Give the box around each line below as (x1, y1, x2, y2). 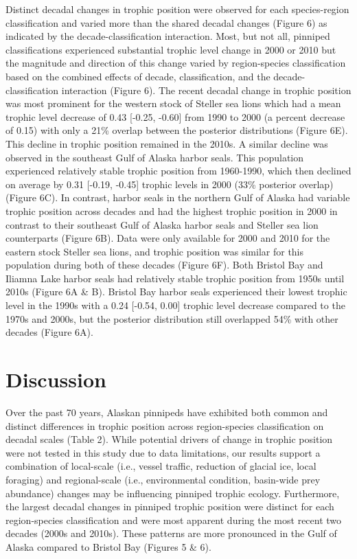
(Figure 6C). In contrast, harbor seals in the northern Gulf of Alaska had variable (5, 190, 350, 205)
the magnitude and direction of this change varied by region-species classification (5, 56, 346, 70)
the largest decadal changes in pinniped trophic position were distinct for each (5, 499, 334, 514)
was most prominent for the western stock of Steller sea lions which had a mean (5, 96, 341, 111)
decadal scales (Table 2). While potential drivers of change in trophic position (5, 432, 333, 446)
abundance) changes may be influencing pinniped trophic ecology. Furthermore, (5, 486, 340, 500)
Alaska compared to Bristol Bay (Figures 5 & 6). (5, 539, 211, 554)
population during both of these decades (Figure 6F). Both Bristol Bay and (5, 258, 323, 272)
